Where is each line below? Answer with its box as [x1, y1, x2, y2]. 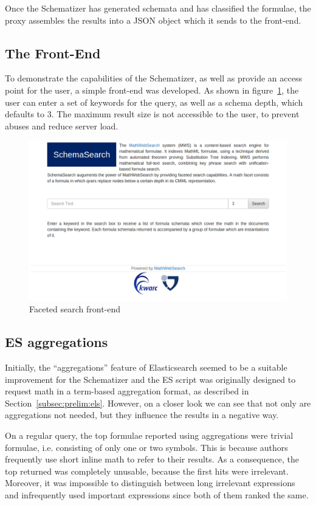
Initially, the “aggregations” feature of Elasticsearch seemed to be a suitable [5, 361, 287, 374]
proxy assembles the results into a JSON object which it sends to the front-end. [5, 13, 301, 26]
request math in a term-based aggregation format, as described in [5, 385, 249, 397]
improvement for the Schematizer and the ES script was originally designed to [5, 373, 296, 385]
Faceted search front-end [29, 303, 121, 315]
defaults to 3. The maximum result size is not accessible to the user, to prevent [5, 108, 300, 120]
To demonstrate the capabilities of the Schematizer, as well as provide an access [5, 72, 302, 84]
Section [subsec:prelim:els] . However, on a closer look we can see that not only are [5, 396, 311, 409]
